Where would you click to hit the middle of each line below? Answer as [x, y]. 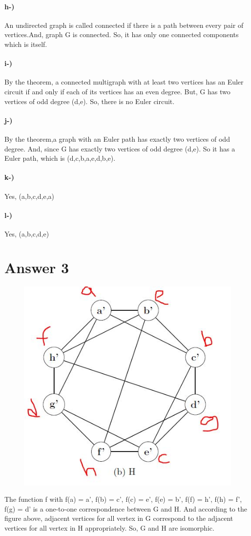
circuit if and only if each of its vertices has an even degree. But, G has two [117, 91]
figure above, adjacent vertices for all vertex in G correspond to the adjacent [119, 518]
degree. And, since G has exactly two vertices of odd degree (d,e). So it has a [120, 148]
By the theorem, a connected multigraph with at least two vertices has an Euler [124, 82]
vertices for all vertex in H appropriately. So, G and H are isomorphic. [109, 527]
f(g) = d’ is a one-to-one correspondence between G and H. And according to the [126, 508]
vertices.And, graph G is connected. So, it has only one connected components [122, 34]
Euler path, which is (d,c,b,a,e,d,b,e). [60, 158]
